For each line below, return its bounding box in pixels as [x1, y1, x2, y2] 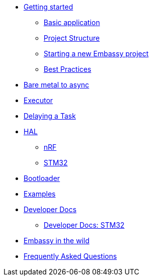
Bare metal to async [24, 80, 89, 89]
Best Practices [44, 65, 91, 73]
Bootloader [24, 174, 60, 182]
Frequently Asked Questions [24, 252, 117, 260]
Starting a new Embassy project [44, 49, 149, 58]
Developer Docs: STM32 [44, 221, 125, 229]
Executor [24, 96, 53, 105]
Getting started [24, 3, 73, 11]
